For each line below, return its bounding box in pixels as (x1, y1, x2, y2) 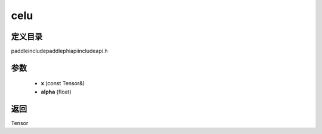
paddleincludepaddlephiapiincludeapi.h (11, 48, 108, 55)
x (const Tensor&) (41, 80, 85, 87)
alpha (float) (41, 88, 72, 95)
